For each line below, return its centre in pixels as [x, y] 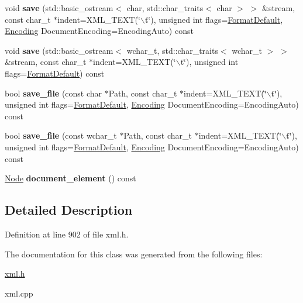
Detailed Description [69, 210]
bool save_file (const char [54, 93]
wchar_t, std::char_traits [172, 50]
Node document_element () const [70, 178]
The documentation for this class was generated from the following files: [134, 254]
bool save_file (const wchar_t [61, 135]
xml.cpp [19, 293]
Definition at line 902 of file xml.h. [67, 234]
